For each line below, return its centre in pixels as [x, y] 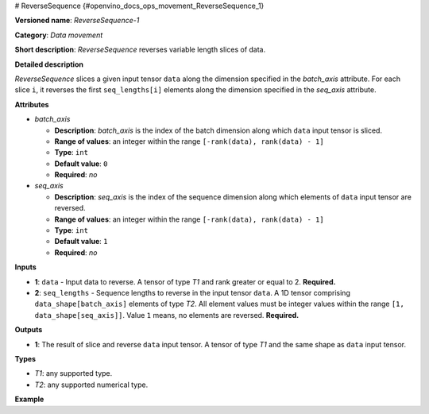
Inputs [26, 267]
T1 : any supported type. [73, 373]
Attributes [32, 104]
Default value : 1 [81, 242]
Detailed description [49, 64]
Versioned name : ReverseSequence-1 [77, 21]
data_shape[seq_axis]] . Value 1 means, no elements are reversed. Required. [167, 315]
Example [29, 399]
